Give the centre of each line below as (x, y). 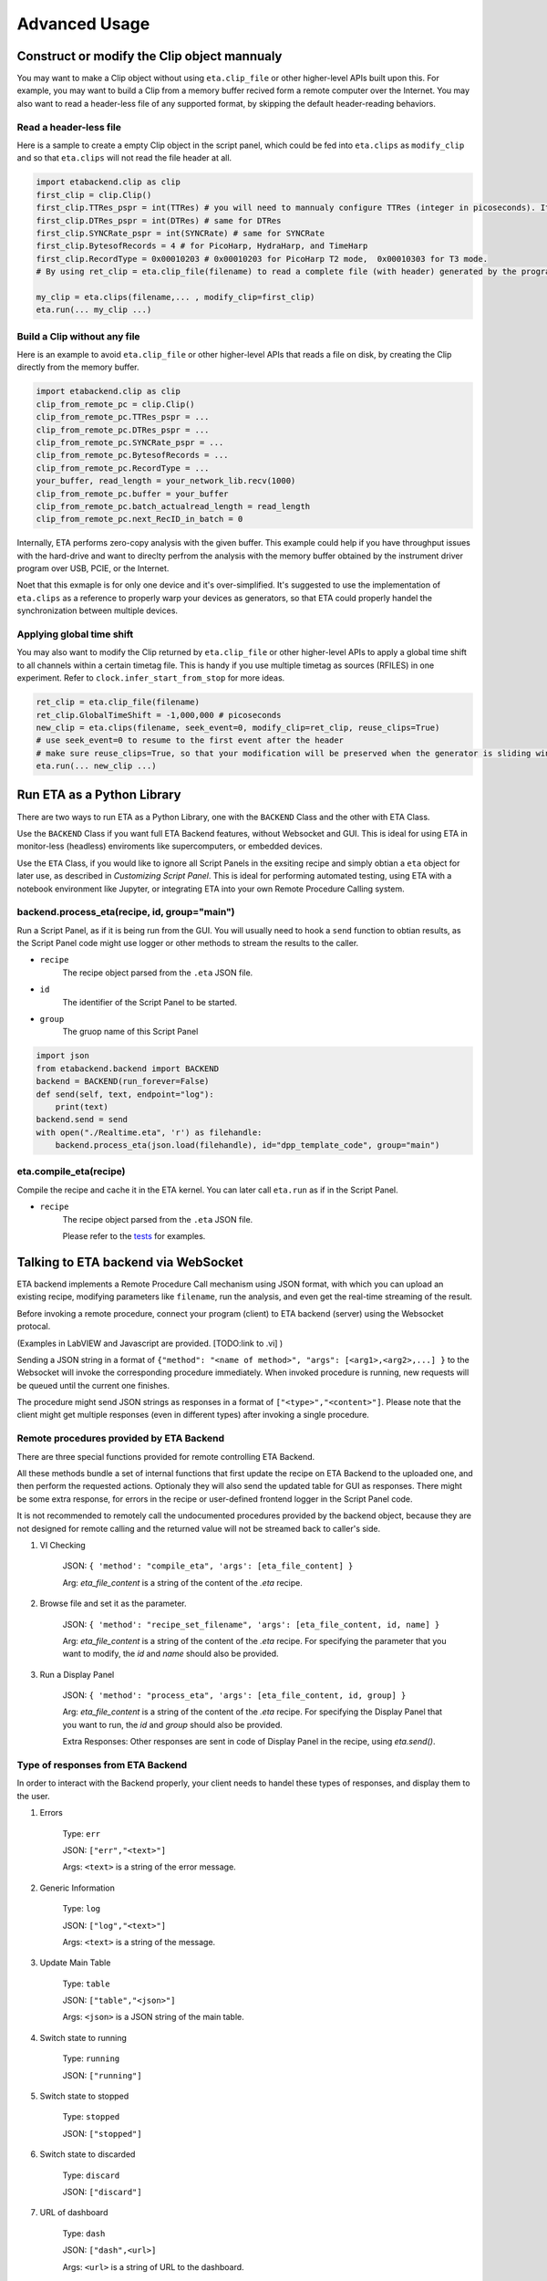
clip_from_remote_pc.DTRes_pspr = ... (123, 430)
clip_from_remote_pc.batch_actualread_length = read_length (173, 506)
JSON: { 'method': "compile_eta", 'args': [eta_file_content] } (208, 1566)
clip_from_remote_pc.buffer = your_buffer (132, 494)
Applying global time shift (75, 634)
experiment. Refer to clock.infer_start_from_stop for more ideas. (151, 678)
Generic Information (77, 1888)
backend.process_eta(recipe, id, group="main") (126, 912)
